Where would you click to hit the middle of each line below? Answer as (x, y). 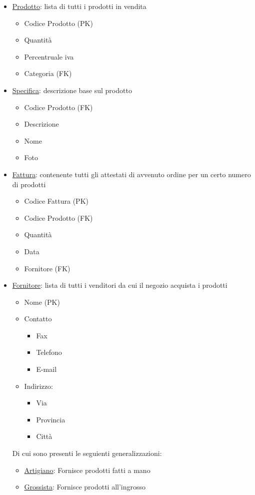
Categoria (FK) (48, 73)
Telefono (49, 352)
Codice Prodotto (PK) (58, 23)
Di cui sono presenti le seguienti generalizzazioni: (87, 453)
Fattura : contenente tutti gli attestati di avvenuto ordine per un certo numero (131, 174)
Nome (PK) (42, 302)
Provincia (51, 419)
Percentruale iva (49, 56)
